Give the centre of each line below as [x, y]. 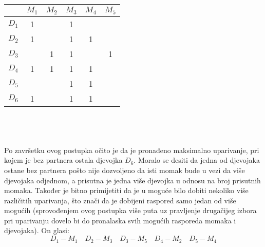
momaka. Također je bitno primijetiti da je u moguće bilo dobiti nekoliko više [126, 190]
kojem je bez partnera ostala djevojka [63, 160]
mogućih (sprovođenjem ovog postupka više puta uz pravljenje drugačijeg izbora [130, 210]
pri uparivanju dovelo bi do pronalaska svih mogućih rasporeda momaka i [120, 220]
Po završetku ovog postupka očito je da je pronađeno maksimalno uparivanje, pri [132, 150]
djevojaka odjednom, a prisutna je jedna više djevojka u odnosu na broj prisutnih [132, 180]
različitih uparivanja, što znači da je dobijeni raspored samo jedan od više [120, 200]
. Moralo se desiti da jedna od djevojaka [197, 160]
